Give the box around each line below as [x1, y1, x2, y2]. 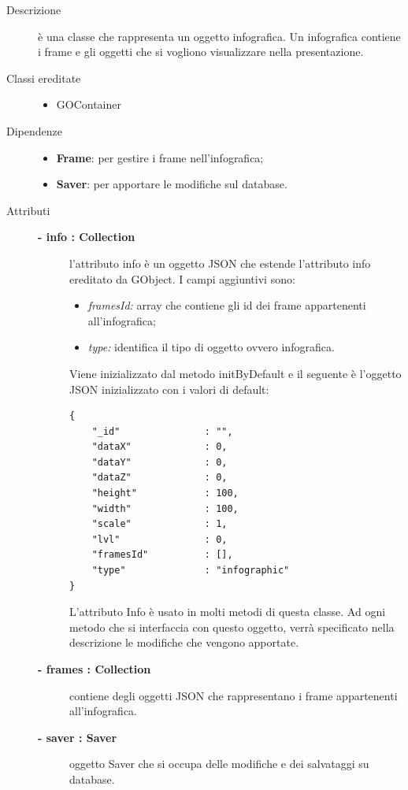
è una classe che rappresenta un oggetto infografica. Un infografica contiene [38, 28, 401, 44]
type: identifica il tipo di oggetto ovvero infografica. [87, 339, 335, 355]
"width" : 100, [91, 503, 239, 514]
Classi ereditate [6, 69, 81, 86]
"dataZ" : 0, [91, 472, 228, 484]
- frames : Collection [38, 661, 151, 677]
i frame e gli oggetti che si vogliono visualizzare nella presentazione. [38, 43, 364, 60]
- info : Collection [38, 228, 135, 245]
